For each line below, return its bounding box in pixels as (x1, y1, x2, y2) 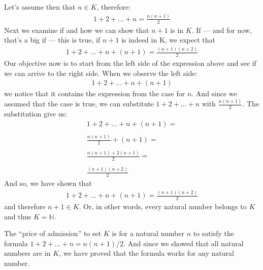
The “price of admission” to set (4, 228, 102, 239)
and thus (4, 211, 31, 221)
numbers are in (4, 248, 51, 258)
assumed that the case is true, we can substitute (4, 98, 154, 109)
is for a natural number (112, 228, 184, 239)
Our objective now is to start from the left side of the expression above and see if (4, 58, 256, 68)
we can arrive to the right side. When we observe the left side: (4, 67, 198, 78)
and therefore (4, 201, 46, 212)
